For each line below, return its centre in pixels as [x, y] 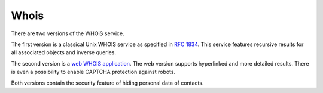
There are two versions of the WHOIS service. [68, 33]
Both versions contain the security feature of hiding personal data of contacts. [107, 83]
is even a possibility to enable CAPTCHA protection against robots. [93, 72]
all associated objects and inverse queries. [64, 52]
